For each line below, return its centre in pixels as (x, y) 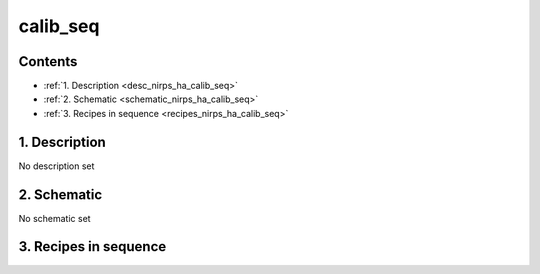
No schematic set (54, 218)
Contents (48, 61)
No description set (56, 166)
